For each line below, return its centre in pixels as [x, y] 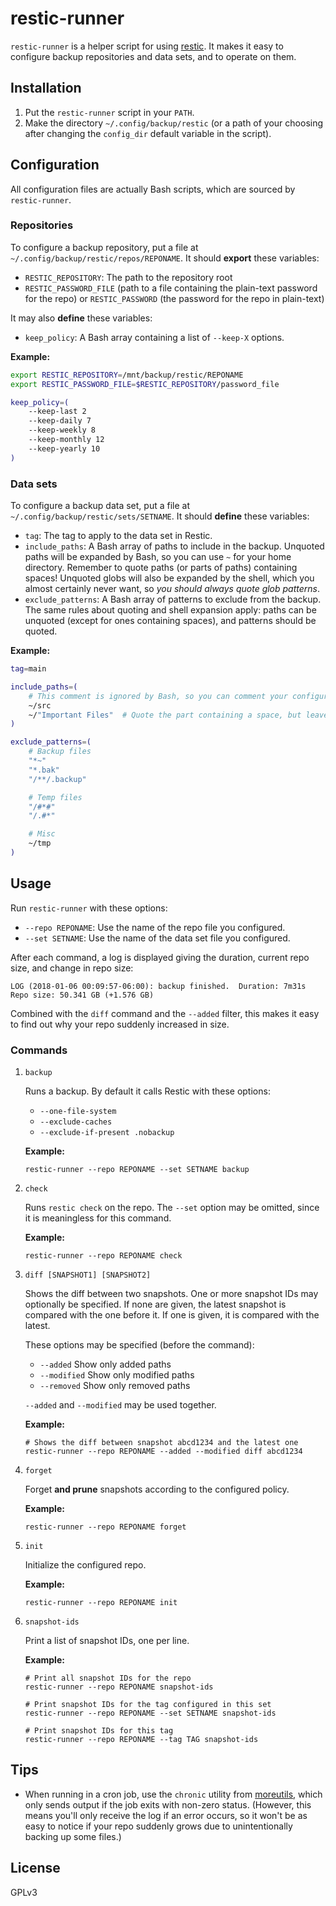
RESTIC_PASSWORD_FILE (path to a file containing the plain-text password [171, 288]
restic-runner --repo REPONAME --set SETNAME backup [137, 1170]
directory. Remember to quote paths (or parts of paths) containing [161, 568]
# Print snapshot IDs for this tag [99, 1731]
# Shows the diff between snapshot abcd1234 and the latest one [161, 1443]
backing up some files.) [73, 1836]
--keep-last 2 [57, 412]
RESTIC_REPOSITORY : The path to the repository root [128, 277]
